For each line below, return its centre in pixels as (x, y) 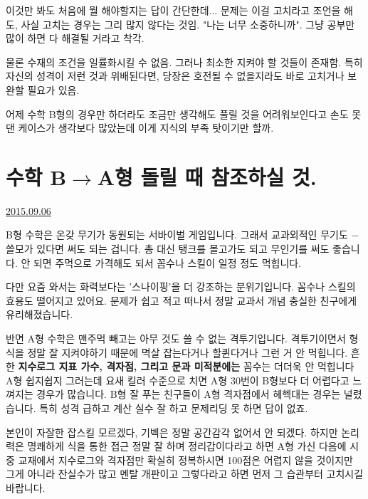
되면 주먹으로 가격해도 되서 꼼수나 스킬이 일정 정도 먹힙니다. (167, 262)
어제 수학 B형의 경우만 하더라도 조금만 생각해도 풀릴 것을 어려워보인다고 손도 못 (184, 114)
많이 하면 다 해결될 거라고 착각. (75, 38)
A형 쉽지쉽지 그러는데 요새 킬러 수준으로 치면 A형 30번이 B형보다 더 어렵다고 (178, 380)
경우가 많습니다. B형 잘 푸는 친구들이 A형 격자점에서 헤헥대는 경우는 (189, 394)
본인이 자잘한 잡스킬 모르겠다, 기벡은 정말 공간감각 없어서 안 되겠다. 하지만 (172, 432)
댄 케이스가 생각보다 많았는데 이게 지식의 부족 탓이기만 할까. (140, 128)
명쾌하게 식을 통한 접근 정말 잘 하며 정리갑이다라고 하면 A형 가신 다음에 (187, 446)
